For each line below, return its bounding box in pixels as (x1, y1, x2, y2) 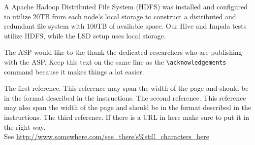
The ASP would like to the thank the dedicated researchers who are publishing (4, 47, 242, 57)
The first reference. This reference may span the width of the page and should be (4, 83, 249, 93)
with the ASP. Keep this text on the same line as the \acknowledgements (4, 56, 226, 67)
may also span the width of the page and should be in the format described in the (4, 102, 252, 112)
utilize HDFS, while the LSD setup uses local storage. (4, 30, 166, 40)
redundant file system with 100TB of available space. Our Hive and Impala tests (4, 21, 247, 31)
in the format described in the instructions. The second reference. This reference (4, 92, 246, 103)
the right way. (4, 121, 46, 132)
